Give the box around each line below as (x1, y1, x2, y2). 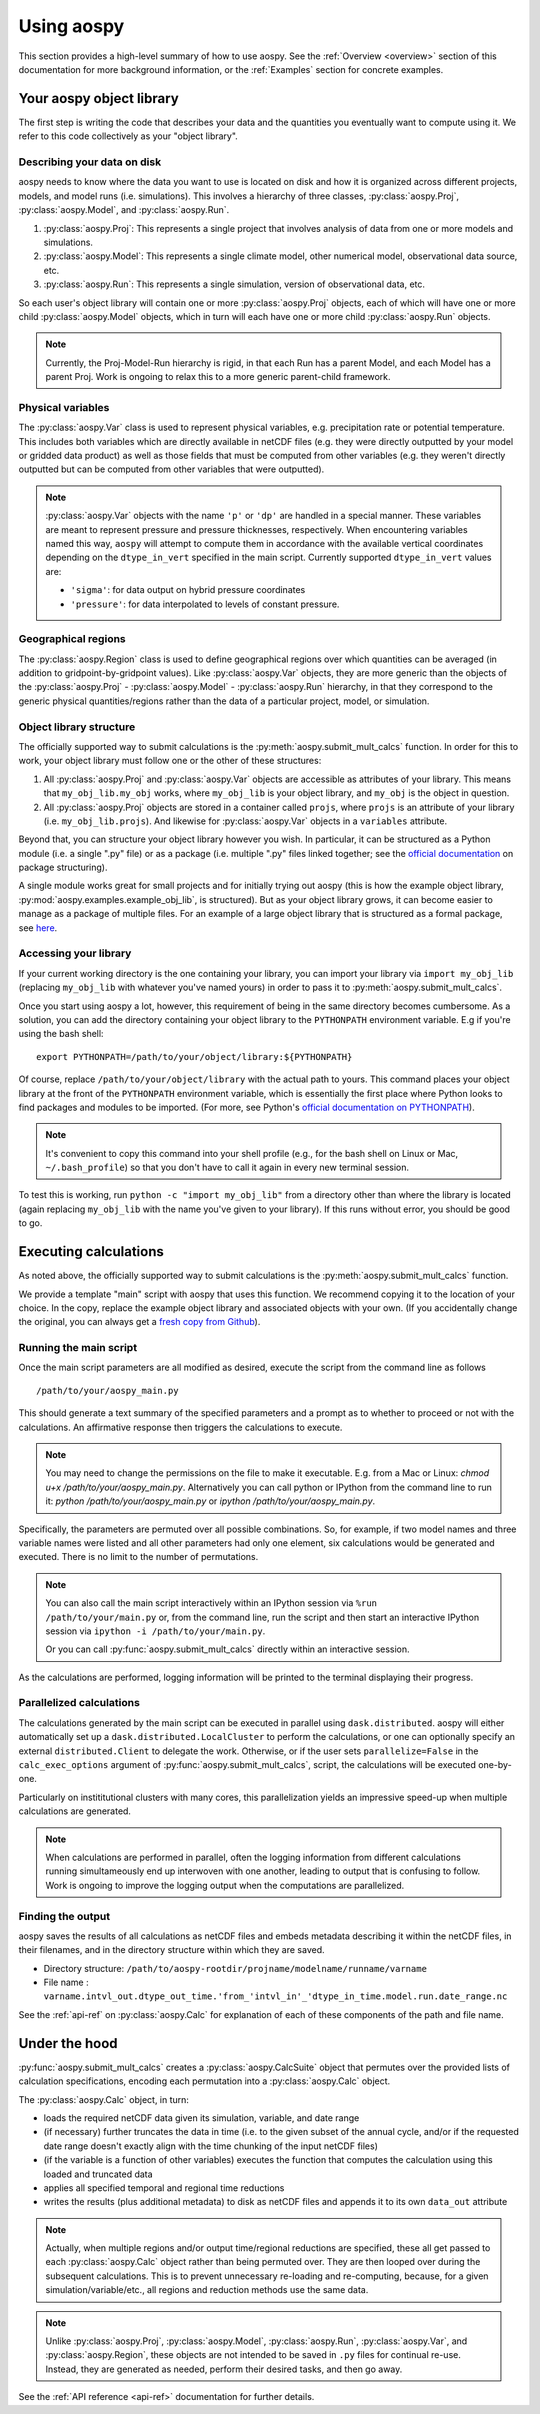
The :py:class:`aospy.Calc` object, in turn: (18, 2093, 190, 2105)
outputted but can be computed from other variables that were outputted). (18, 463, 325, 475)
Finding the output (18, 1909, 110, 1923)
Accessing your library (18, 946, 132, 960)
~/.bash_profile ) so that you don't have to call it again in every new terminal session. (45, 1161, 410, 1174)
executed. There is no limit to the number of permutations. (18, 1551, 259, 1563)
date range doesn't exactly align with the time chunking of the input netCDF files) (43, 2140, 379, 2152)
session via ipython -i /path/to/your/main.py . (45, 1625, 266, 1637)
